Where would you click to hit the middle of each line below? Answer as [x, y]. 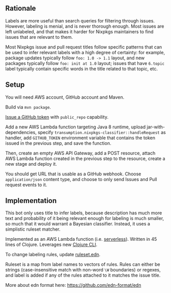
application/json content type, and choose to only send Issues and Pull [81, 179]
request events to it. [26, 185]
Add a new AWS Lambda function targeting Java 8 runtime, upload [76, 127]
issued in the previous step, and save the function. [58, 143]
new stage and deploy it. [31, 164]
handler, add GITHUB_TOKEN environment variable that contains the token [80, 138]
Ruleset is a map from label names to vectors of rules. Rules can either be [83, 264]
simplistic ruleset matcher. [33, 229]
